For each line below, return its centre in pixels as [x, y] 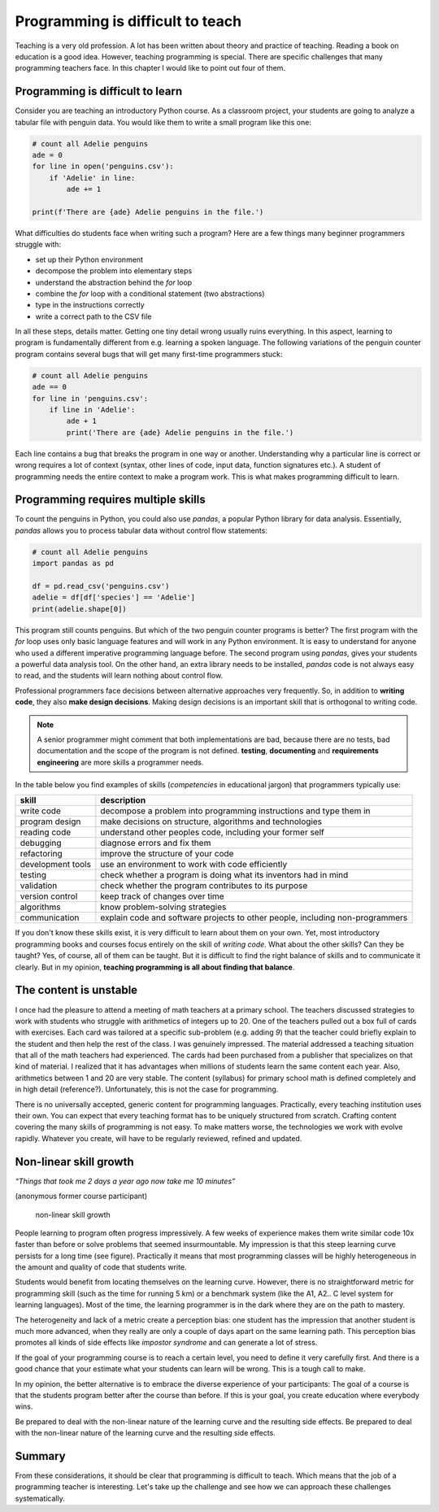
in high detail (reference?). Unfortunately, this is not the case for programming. [147, 1089]
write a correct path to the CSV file [93, 316]
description [123, 800]
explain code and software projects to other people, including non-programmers [254, 917]
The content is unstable [76, 990]
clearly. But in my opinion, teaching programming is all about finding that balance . [155, 967]
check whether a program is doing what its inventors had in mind [224, 875]
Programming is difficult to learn [99, 92]
